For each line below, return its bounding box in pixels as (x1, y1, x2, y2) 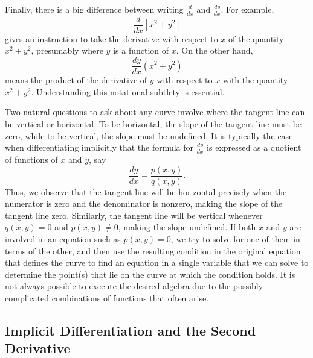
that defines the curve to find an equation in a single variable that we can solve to (5, 256, 309, 269)
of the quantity (228, 32, 284, 45)
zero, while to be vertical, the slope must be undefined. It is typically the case (5, 129, 293, 142)
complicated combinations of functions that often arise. (5, 291, 209, 304)
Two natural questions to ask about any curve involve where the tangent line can (5, 105, 305, 118)
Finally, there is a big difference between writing (5, 3, 184, 15)
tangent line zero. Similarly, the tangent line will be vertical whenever (5, 209, 263, 221)
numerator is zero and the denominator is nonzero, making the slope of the (5, 197, 283, 210)
